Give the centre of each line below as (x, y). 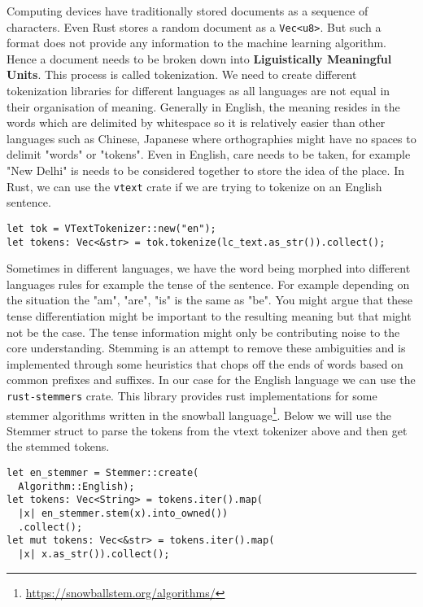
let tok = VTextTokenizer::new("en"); (111, 228)
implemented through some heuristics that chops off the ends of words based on (205, 363)
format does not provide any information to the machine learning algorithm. (196, 43)
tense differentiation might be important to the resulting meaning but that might (209, 315)
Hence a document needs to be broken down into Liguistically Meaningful (199, 58)
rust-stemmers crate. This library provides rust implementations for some (192, 395)
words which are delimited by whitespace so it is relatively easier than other (196, 122)
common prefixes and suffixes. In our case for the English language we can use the (211, 380)
